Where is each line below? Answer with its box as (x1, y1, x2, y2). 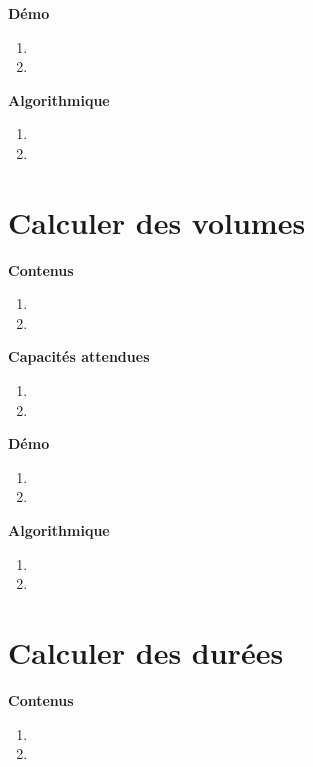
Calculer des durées (8, 632, 284, 672)
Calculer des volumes (8, 201, 306, 242)
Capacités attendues (8, 346, 150, 367)
